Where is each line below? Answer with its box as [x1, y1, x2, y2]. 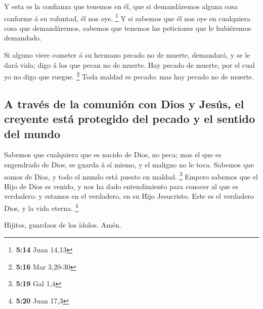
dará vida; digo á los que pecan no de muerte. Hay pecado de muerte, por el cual [4, 59, 255, 70]
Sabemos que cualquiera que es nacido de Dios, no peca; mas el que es [4, 149, 222, 160]
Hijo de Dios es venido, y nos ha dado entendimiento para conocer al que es [4, 181, 239, 191]
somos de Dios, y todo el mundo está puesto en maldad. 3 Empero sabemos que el [4, 169, 258, 182]
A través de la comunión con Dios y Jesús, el [4, 96, 244, 111]
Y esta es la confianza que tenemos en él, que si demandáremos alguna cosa [4, 1, 238, 11]
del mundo [4, 125, 61, 141]
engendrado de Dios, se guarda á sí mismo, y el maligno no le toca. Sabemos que [4, 159, 254, 170]
